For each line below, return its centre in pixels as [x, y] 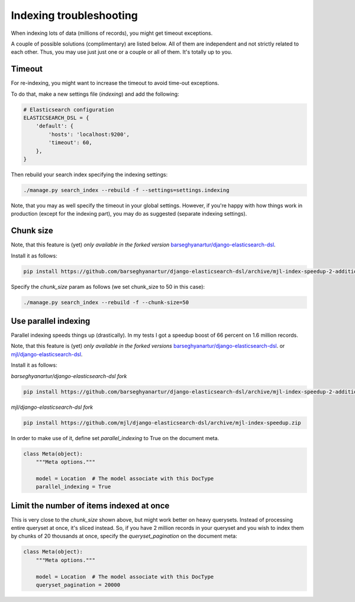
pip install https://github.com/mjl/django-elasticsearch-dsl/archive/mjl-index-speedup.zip [162, 423]
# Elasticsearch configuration [69, 110]
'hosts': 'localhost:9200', [89, 134]
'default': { [55, 126]
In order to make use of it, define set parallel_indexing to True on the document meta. [115, 438]
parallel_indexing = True [73, 487]
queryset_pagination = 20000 [78, 585]
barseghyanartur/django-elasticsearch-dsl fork [69, 376]
